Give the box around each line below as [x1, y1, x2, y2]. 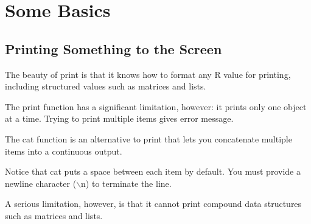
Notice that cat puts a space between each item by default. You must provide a [5, 165, 301, 178]
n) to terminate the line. [81, 177, 172, 189]
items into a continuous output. [5, 144, 122, 157]
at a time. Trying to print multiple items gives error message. [5, 112, 234, 125]
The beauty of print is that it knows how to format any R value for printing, [5, 68, 291, 80]
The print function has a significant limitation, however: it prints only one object [5, 100, 307, 113]
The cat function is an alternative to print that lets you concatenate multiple [5, 132, 292, 145]
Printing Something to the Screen [5, 39, 222, 58]
